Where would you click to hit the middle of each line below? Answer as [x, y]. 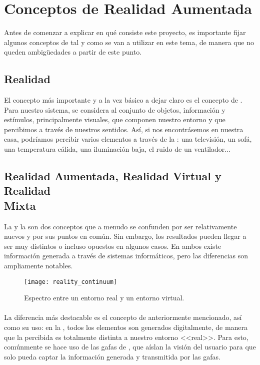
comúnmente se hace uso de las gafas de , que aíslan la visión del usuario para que [130, 347]
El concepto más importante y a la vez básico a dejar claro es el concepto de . [123, 100]
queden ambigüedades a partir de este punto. [73, 52]
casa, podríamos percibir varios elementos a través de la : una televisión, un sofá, [128, 139]
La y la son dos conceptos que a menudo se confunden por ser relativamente [120, 226]
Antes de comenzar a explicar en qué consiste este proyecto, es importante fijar [125, 32]
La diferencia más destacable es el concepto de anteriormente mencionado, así [123, 317]
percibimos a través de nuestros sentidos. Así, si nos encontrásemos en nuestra [124, 129]
